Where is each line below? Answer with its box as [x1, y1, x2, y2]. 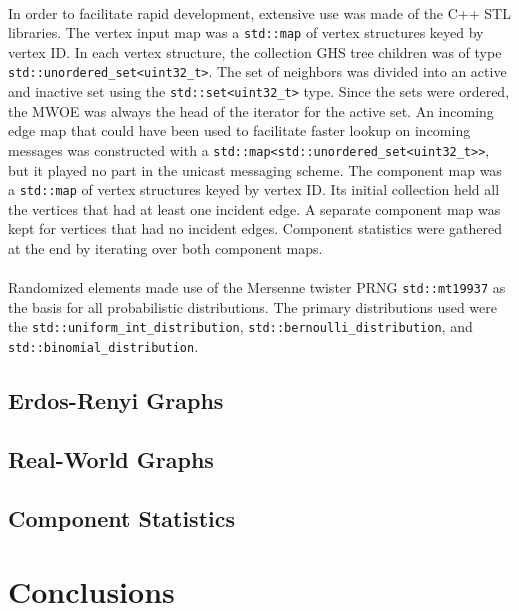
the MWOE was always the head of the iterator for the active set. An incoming [8, 100, 494, 121]
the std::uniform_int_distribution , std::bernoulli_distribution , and [8, 316, 473, 337]
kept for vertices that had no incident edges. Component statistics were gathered [8, 218, 503, 239]
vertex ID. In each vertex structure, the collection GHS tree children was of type [8, 41, 502, 62]
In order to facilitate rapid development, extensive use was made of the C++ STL [8, 2, 511, 23]
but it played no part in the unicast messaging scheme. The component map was [8, 159, 502, 180]
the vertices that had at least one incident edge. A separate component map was [8, 198, 501, 219]
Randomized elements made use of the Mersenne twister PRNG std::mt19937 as [8, 277, 506, 298]
